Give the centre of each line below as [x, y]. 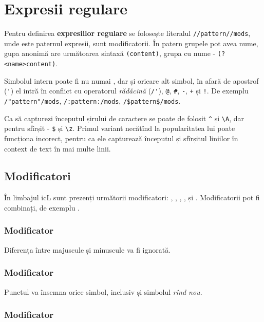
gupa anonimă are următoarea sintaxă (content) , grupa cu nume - [110, 53]
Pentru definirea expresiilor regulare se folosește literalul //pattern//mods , [127, 33]
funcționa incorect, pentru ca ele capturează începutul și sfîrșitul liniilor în [121, 138]
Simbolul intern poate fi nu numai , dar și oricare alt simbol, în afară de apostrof [131, 80]
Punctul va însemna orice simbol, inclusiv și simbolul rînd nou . [103, 291]
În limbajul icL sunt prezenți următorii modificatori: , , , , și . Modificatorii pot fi [132, 197]
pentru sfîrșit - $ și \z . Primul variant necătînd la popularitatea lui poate [120, 128]
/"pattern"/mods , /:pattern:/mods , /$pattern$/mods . [92, 100]
